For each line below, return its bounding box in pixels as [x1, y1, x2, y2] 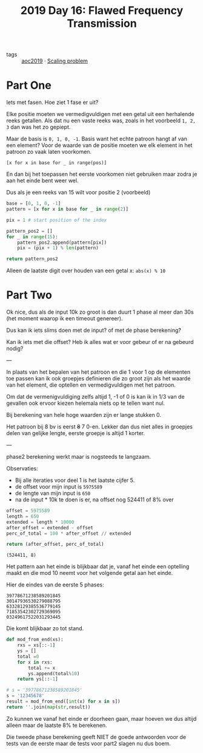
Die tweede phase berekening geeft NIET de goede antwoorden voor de [6, 733, 187, 740]
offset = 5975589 [6, 508, 50, 514]
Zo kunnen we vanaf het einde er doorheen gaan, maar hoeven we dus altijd [6, 715, 197, 722]
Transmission [66, 16, 138, 30]
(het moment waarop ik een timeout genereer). [6, 315, 123, 322]
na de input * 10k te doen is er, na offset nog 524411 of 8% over [15, 496, 174, 503]
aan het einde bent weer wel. [6, 177, 79, 184]
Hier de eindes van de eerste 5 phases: [6, 581, 104, 588]
